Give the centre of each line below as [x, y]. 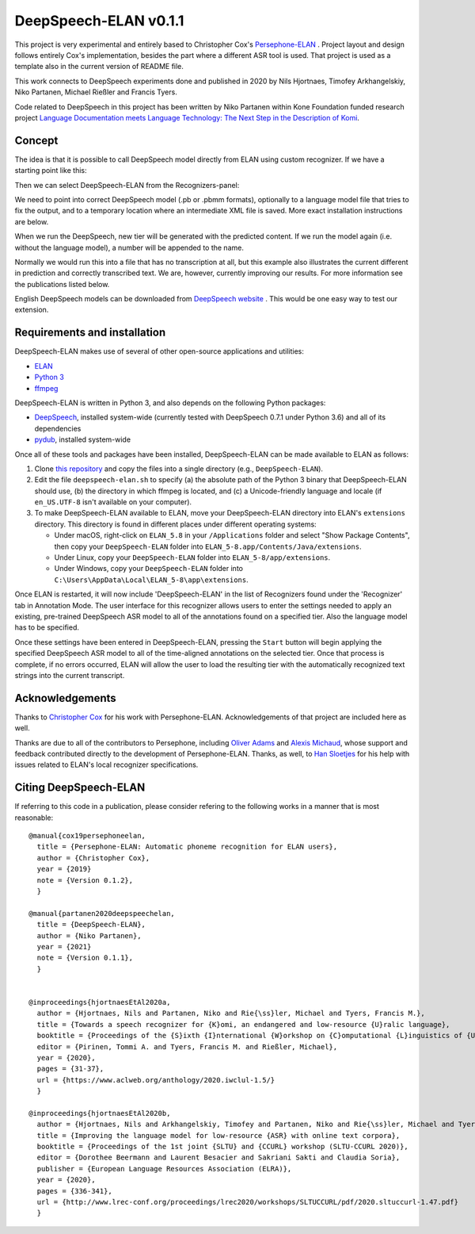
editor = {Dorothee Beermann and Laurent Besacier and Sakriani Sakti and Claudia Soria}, [218, 1157]
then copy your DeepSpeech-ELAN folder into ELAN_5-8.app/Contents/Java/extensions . [208, 546]
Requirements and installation [90, 333]
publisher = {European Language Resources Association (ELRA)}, [164, 1169]
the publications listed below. [62, 284]
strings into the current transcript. [70, 675]
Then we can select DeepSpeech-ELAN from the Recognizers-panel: [127, 185]
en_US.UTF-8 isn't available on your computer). [113, 502]
